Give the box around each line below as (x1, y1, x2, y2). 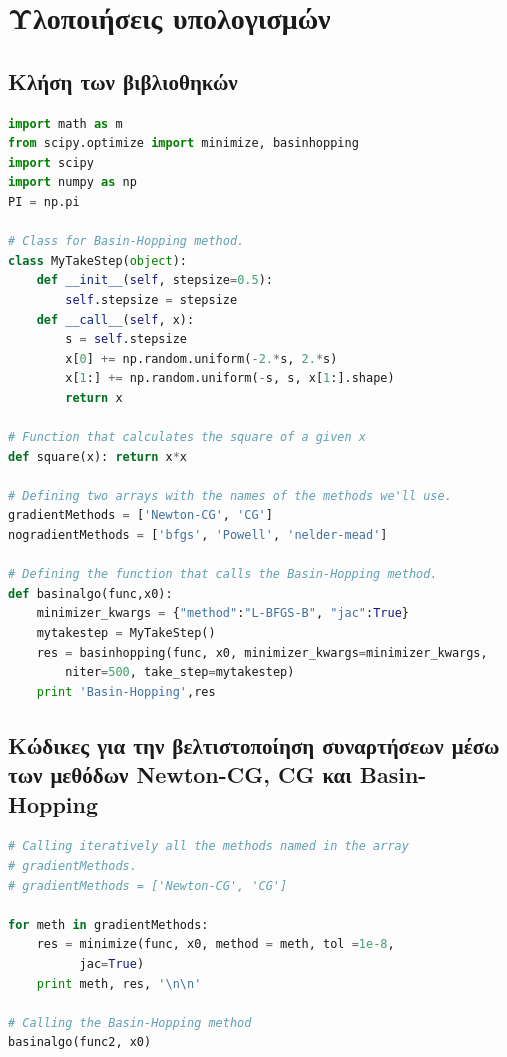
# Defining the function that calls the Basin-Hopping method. (8, 567, 438, 582)
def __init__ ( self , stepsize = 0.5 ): (36, 273, 273, 288)
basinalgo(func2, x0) (8, 1035, 152, 1050)
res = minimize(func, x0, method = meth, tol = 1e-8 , (36, 937, 395, 952)
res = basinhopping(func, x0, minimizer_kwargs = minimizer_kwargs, (36, 645, 488, 660)
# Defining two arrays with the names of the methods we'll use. (8, 488, 452, 503)
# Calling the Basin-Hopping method (8, 1015, 252, 1030)
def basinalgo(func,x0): (8, 586, 173, 601)
